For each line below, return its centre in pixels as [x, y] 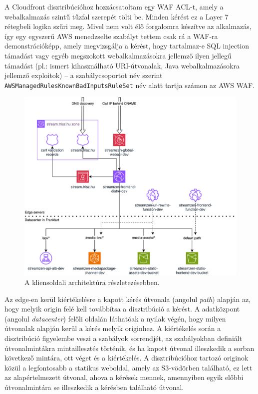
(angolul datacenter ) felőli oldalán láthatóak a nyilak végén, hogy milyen [115, 318]
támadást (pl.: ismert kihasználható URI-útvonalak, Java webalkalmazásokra [122, 65]
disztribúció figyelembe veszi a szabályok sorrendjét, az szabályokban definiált [124, 338]
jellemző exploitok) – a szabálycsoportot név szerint [84, 75]
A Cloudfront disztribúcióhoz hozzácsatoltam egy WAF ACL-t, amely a [114, 6]
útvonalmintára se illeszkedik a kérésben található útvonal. [94, 387]
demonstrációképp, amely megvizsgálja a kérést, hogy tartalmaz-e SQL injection [127, 46]
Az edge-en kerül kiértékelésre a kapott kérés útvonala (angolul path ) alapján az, [128, 299]
